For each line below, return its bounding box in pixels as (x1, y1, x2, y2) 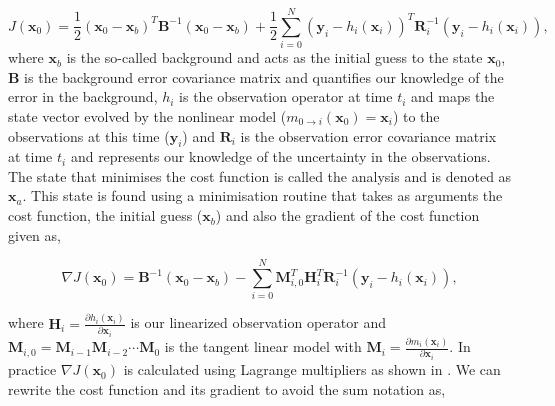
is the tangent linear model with (164, 336, 362, 357)
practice (8, 359, 57, 380)
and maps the (411, 86, 495, 107)
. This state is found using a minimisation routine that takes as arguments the (22, 185, 503, 206)
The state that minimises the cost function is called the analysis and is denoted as (8, 165, 512, 186)
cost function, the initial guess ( (8, 205, 203, 226)
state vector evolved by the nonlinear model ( (8, 105, 287, 126)
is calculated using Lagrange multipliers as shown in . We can (123, 359, 501, 380)
